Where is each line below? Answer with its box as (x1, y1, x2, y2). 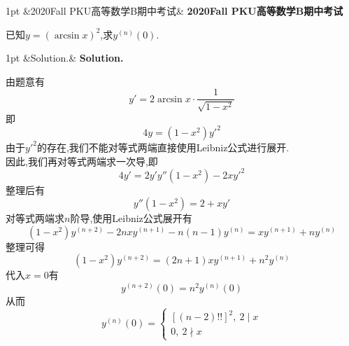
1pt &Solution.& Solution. (6, 50, 124, 65)
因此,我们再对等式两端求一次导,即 (6, 153, 158, 168)
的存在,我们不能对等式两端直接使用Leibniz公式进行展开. (36, 139, 290, 154)
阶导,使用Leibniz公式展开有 (70, 211, 192, 226)
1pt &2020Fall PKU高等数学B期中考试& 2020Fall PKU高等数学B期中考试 (6, 4, 343, 18)
